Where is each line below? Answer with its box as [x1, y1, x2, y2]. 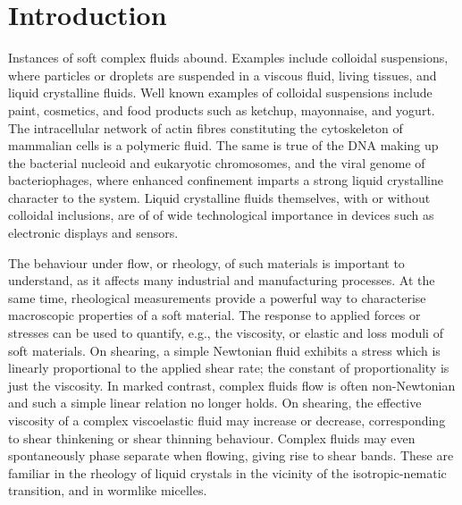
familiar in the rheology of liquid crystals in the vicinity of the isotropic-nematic [8, 463, 447, 482]
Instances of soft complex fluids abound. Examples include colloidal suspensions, [8, 48, 449, 67]
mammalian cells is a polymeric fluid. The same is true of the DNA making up [8, 136, 439, 155]
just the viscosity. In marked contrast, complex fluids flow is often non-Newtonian [8, 375, 456, 394]
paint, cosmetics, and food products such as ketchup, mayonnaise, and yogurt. [8, 100, 435, 119]
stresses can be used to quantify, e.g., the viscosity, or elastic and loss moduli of [8, 324, 443, 342]
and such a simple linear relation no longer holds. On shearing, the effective [8, 393, 422, 412]
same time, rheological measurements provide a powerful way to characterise [8, 288, 426, 307]
